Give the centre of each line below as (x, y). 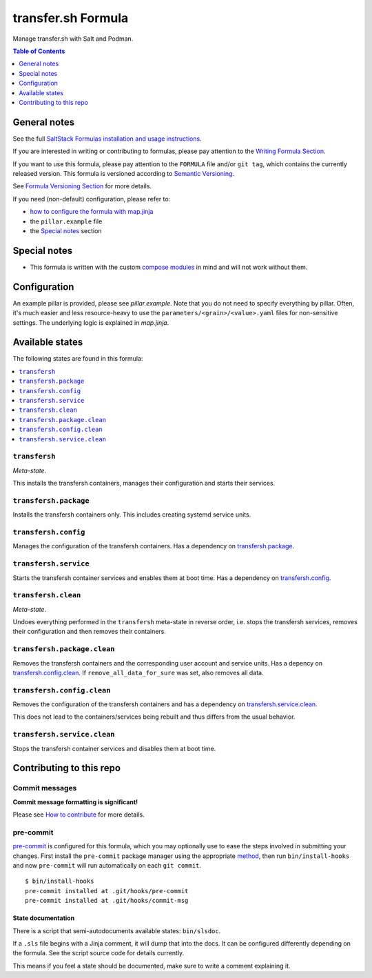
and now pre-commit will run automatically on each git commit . (107, 866)
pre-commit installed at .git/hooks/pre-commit (107, 891)
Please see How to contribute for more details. (79, 815)
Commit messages (45, 788)
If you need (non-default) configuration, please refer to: (92, 199)
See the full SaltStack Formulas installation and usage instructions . (107, 139)
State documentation (44, 918)
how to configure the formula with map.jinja (92, 212)
